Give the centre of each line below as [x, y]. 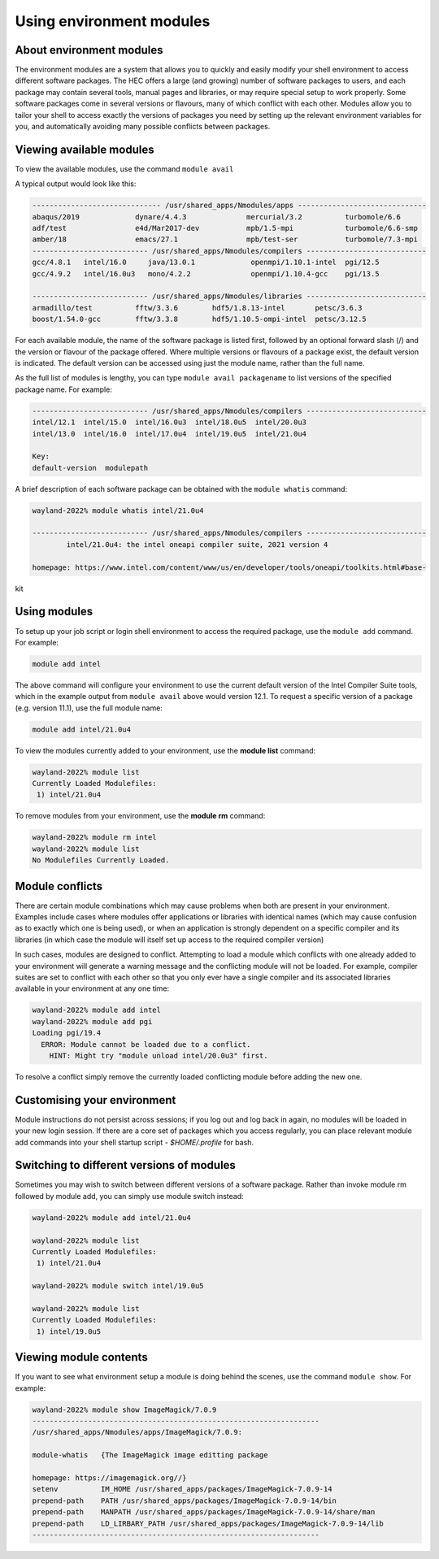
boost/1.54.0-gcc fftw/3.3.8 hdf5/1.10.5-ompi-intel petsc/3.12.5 [200, 319]
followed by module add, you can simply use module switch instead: [129, 1196]
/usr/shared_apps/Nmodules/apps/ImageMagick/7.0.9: [137, 1432]
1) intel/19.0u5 [69, 1331]
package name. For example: [64, 389]
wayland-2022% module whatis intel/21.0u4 [118, 510]
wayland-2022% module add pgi [92, 1021]
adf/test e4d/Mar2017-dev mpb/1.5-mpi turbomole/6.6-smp [225, 228]
